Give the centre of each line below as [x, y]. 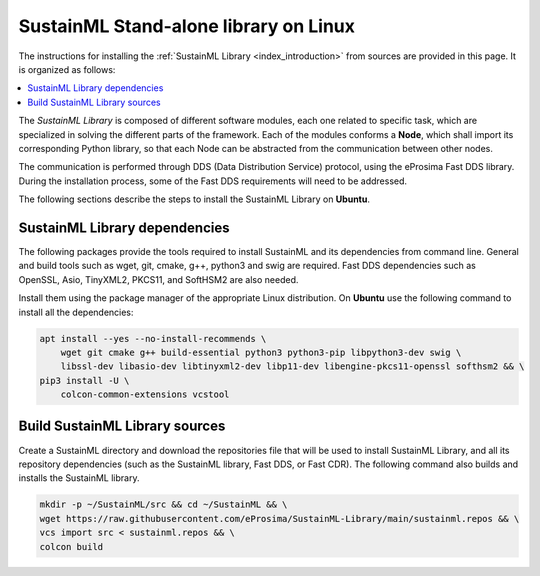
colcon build [71, 546]
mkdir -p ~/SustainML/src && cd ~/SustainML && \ [163, 504]
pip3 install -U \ [84, 380]
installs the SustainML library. [79, 478]
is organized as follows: [67, 69]
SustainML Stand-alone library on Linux [186, 26]
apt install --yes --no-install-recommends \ [153, 338]
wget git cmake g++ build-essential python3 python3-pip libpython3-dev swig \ [261, 352]
